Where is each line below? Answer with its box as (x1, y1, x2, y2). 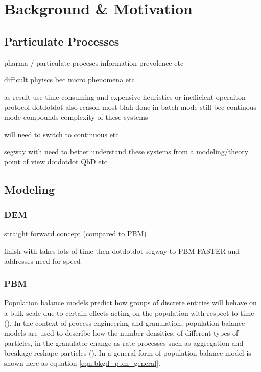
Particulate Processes (4, 33, 120, 49)
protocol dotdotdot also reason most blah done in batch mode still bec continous (4, 101, 256, 112)
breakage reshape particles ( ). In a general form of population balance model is (4, 347, 251, 358)
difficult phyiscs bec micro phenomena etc (4, 74, 135, 85)
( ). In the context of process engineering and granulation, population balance (4, 317, 245, 328)
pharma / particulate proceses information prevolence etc (4, 57, 184, 68)
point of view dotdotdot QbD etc (4, 156, 108, 167)
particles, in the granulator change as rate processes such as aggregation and (4, 337, 244, 348)
